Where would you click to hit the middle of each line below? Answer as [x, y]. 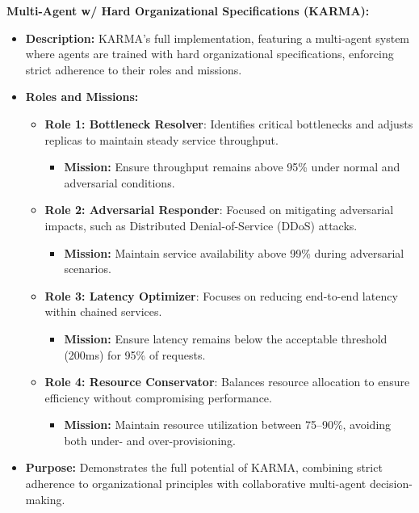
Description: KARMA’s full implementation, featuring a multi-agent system [218, 38]
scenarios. [88, 269]
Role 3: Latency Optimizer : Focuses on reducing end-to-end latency [221, 295]
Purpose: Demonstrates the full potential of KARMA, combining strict [204, 467]
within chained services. [103, 311]
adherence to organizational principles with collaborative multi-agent [196, 484]
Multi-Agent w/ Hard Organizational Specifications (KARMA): [188, 11]
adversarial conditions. [119, 182]
